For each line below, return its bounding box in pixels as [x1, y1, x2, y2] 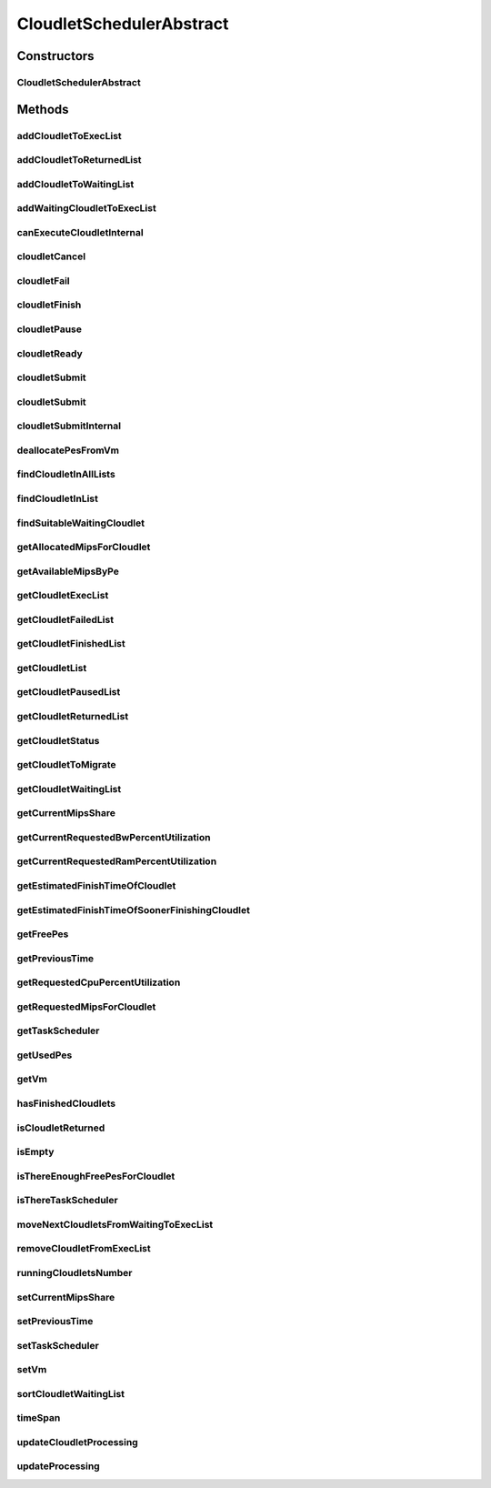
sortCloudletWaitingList [16, 1387, 125, 1400]
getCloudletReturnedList [16, 710, 129, 723]
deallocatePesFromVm [16, 444, 120, 457]
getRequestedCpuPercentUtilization [16, 976, 181, 989]
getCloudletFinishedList [16, 638, 126, 650]
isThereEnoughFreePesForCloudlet [16, 1170, 175, 1182]
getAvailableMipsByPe [16, 565, 120, 578]
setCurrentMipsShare [16, 1291, 115, 1303]
